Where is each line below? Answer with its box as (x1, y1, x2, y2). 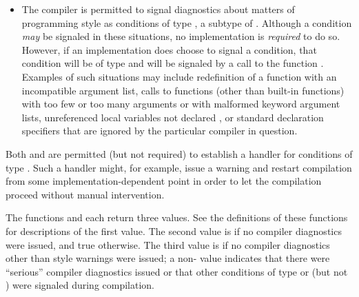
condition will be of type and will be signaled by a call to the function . (21, 56, 324, 70)
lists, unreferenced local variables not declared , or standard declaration (21, 110, 324, 124)
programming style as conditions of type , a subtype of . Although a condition (21, 15, 352, 30)
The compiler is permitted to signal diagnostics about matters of (21, 2, 295, 16)
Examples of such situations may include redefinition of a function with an (21, 69, 337, 83)
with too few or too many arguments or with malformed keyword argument (21, 96, 340, 111)
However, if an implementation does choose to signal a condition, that (21, 42, 317, 57)
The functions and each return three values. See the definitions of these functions (6, 210, 348, 225)
